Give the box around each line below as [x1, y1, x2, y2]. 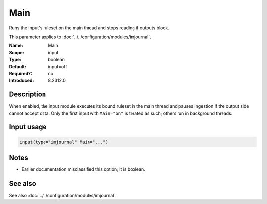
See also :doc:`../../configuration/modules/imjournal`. [9, 192, 117, 198]
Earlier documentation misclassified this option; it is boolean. [21, 166, 145, 172]
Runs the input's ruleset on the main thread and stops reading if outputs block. [9, 25, 169, 31]
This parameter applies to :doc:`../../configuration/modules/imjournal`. [9, 34, 151, 40]
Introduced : [9, 77, 34, 83]
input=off [48, 63, 67, 69]
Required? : [9, 70, 32, 76]
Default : [9, 63, 27, 69]
